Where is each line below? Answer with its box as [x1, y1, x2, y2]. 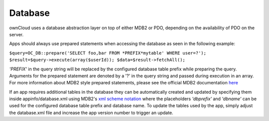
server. [9, 31, 24, 37]
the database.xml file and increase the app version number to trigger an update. [9, 110, 174, 116]
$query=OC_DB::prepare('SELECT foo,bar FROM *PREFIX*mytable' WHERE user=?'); [9, 50, 207, 56]
